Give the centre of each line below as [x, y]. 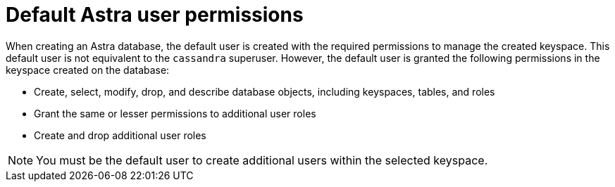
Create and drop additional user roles [120, 135]
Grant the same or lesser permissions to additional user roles [175, 113]
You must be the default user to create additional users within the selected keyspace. [262, 160]
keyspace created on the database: [88, 70]
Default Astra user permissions [155, 15]
